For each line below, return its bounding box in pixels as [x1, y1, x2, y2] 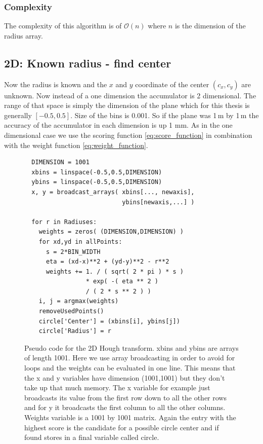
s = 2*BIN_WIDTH [46, 248, 101, 255]
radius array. [4, 30, 43, 41]
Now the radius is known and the [4, 79, 107, 89]
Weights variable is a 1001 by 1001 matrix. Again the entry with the [24, 412, 236, 423]
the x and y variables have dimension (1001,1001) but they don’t [24, 372, 225, 383]
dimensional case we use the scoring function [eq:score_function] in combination [4, 129, 252, 140]
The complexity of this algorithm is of [4, 20, 122, 31]
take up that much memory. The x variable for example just [24, 382, 210, 393]
